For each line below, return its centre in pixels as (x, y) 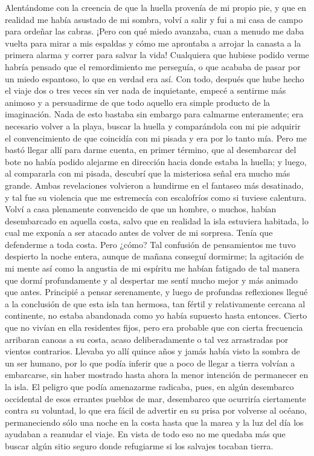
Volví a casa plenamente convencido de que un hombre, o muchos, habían (141, 209)
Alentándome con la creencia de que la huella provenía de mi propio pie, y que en (156, 7)
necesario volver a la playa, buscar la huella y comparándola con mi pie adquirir (153, 125)
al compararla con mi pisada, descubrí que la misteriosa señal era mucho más (148, 173)
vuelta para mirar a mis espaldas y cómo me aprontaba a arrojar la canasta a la (153, 43)
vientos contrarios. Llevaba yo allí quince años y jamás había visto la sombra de (152, 351)
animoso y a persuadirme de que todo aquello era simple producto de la (138, 102)
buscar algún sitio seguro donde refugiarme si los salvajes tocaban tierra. (139, 445)
